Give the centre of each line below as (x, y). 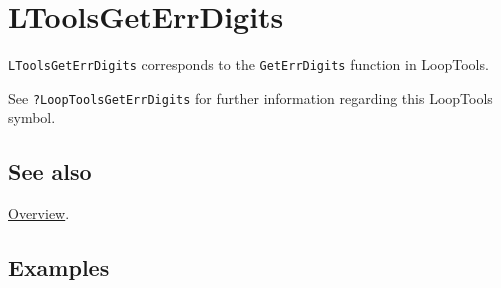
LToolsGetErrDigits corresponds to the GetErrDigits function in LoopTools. (248, 64)
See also (50, 171)
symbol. (32, 117)
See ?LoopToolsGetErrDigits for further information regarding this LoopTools (250, 97)
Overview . (39, 213)
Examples (59, 267)
